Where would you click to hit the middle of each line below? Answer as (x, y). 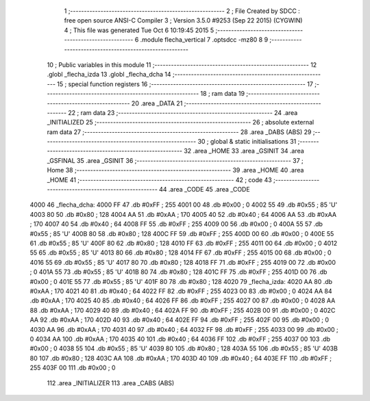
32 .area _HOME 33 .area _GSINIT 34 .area (244, 151)
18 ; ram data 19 (223, 94)
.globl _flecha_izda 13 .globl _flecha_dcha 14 (109, 75)
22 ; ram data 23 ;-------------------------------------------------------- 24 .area (183, 112)
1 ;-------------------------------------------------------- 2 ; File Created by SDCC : (182, 11)
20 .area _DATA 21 (157, 103)
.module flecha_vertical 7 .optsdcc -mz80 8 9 (204, 40)
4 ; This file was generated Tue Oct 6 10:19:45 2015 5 (139, 30)
